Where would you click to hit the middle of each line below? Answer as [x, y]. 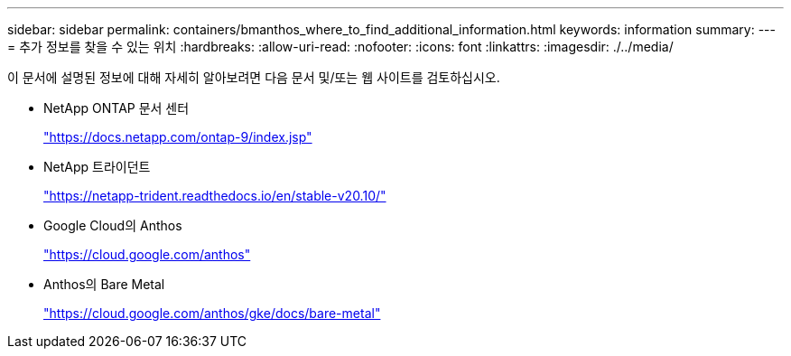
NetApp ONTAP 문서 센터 [116, 108]
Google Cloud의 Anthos [113, 225]
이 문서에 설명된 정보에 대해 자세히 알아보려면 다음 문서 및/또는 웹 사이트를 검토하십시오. [254, 77]
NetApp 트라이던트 [97, 167]
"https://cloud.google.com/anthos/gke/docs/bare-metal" [212, 313]
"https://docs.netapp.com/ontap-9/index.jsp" [178, 137]
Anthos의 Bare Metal [104, 284]
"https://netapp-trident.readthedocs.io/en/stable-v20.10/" [215, 196]
